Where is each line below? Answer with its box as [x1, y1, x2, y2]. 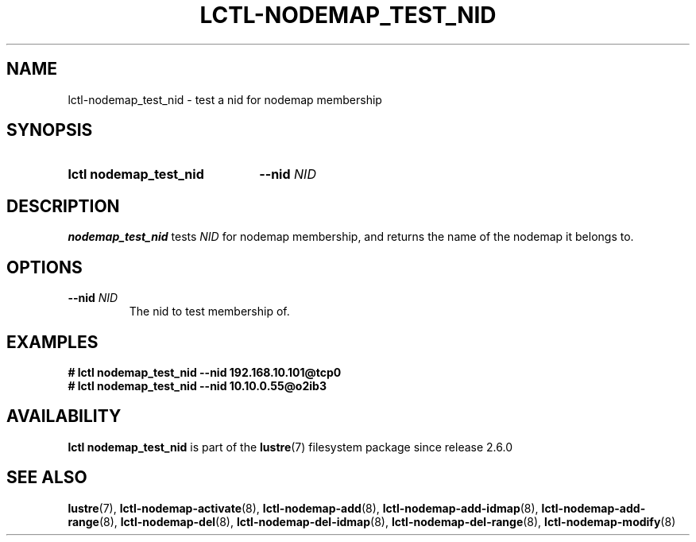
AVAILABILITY [6, 406, 122, 427]
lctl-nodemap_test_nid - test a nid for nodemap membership [68, 92, 382, 106]
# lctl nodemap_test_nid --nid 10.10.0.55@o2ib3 [68, 378, 327, 393]
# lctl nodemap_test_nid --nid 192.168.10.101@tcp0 [68, 365, 342, 379]
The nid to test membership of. [129, 304, 290, 319]
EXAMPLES [6, 331, 99, 352]
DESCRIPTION [6, 196, 120, 216]
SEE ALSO [6, 467, 87, 488]
